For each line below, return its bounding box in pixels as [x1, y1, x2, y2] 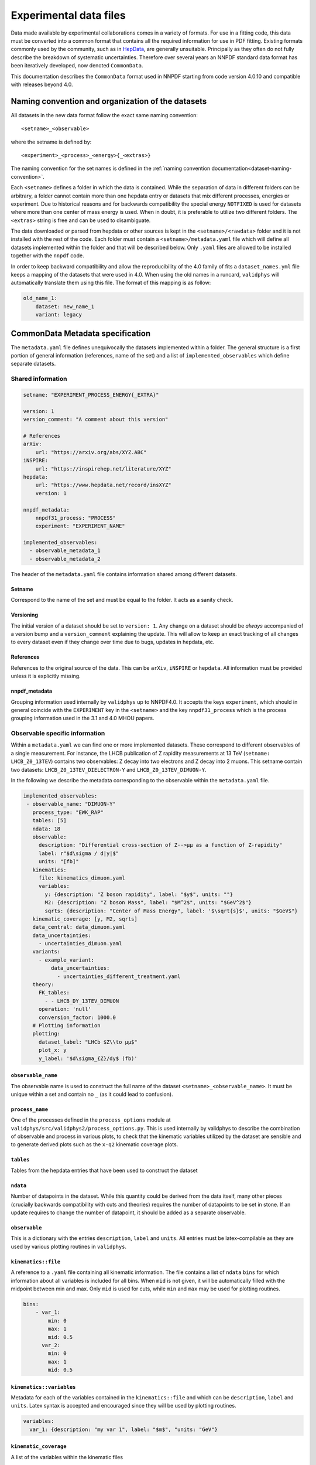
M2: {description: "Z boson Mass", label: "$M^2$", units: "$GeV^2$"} [44, 900, 252, 906]
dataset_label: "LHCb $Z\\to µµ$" [38, 1038, 138, 1045]
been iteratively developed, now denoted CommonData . [11, 62, 143, 69]
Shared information [11, 375, 67, 383]
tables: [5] [32, 817, 67, 824]
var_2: [42, 1342, 61, 1348]
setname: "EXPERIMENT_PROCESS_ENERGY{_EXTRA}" [23, 391, 159, 398]
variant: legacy [35, 311, 82, 318]
